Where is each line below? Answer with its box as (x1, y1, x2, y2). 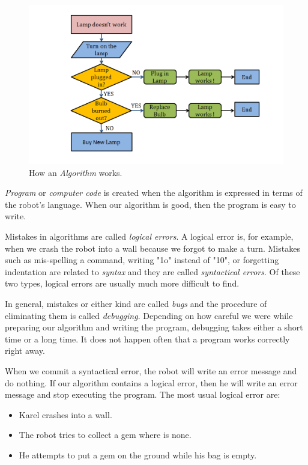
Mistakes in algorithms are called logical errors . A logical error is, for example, (5, 229, 294, 242)
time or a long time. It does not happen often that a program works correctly (5, 332, 290, 345)
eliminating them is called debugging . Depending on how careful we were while (5, 309, 293, 321)
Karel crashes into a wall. (19, 408, 112, 421)
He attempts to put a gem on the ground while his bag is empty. (19, 448, 257, 461)
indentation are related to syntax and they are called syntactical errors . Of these (5, 265, 300, 278)
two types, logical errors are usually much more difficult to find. (5, 277, 240, 290)
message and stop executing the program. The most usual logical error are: (5, 388, 280, 401)
